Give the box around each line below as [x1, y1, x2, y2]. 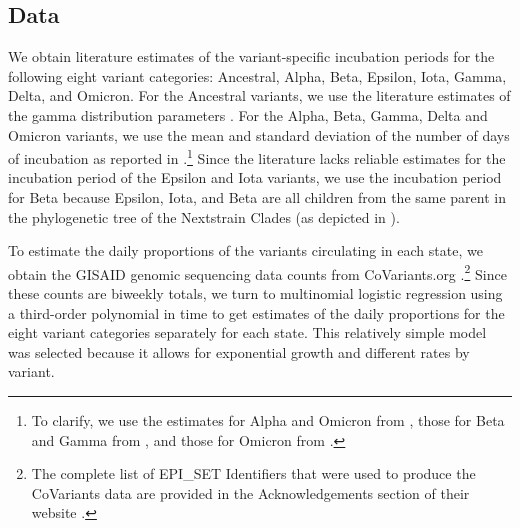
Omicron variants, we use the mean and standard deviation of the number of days [8, 124, 510, 145]
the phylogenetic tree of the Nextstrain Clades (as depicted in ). [8, 206, 400, 227]
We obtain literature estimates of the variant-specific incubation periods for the [8, 46, 495, 67]
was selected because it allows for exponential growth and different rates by [8, 341, 470, 362]
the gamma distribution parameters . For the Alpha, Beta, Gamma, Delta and [8, 104, 488, 125]
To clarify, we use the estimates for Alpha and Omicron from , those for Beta [31, 410, 505, 431]
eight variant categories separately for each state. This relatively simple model [8, 322, 487, 343]
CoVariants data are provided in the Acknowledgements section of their [31, 482, 470, 503]
